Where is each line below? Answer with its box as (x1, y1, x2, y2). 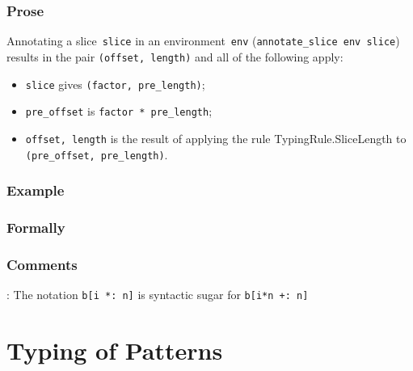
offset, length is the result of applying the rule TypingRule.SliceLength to (25, 129, 407, 146)
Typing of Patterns (6, 333, 223, 366)
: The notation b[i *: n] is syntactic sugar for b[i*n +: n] (6, 286, 309, 303)
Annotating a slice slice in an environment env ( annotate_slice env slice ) (6, 32, 400, 49)
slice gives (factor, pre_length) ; (25, 75, 205, 92)
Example (6, 180, 65, 200)
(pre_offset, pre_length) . (25, 145, 168, 162)
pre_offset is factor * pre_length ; (25, 103, 213, 120)
